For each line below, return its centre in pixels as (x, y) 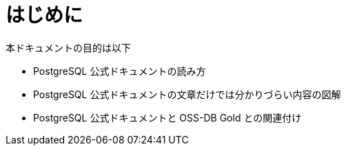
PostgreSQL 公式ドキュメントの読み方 (120, 71)
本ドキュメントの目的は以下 (68, 47)
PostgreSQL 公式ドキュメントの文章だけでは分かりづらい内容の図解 (187, 94)
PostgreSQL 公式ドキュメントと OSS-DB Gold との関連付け (167, 117)
